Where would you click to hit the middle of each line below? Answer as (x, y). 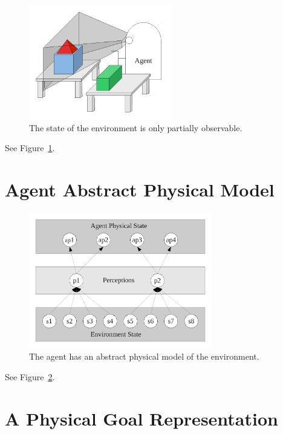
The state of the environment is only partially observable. (136, 127)
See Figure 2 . (30, 376)
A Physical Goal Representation (141, 418)
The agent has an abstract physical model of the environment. (144, 356)
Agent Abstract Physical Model (140, 189)
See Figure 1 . (30, 148)
